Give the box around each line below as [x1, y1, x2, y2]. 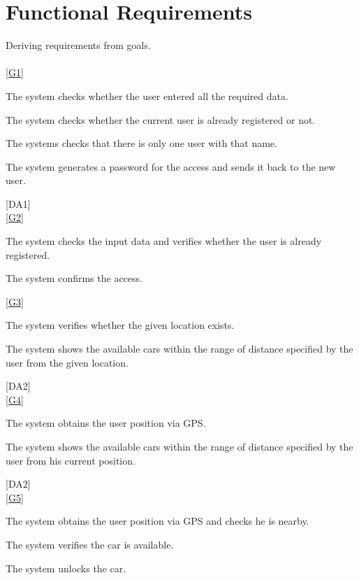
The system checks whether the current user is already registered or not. [6, 112, 316, 127]
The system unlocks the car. [6, 560, 126, 575]
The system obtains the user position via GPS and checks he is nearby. [6, 514, 309, 528]
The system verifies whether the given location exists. [6, 318, 235, 332]
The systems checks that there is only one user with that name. [6, 136, 277, 150]
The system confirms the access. [6, 271, 142, 285]
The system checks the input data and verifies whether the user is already [6, 234, 322, 248]
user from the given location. [6, 355, 129, 369]
